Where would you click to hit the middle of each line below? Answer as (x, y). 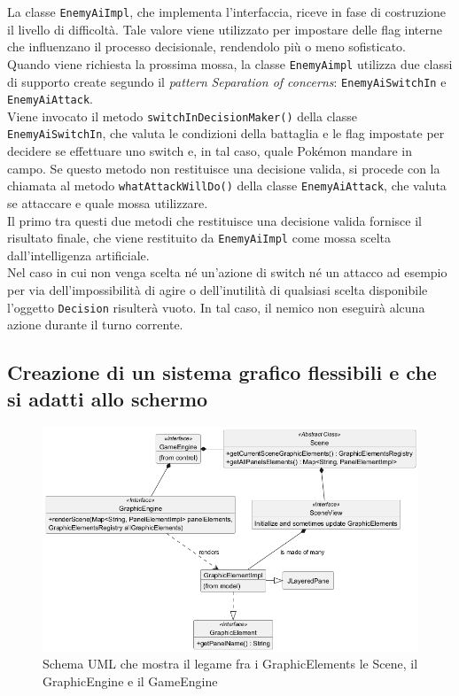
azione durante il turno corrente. (95, 325)
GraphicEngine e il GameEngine (130, 681)
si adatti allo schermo (108, 398)
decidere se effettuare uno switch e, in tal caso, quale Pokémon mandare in (210, 151)
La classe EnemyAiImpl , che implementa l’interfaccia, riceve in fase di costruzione (227, 12)
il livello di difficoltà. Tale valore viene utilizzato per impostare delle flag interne (225, 29)
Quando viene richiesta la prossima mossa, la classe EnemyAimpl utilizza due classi (230, 63)
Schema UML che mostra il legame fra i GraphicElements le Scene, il (230, 664)
